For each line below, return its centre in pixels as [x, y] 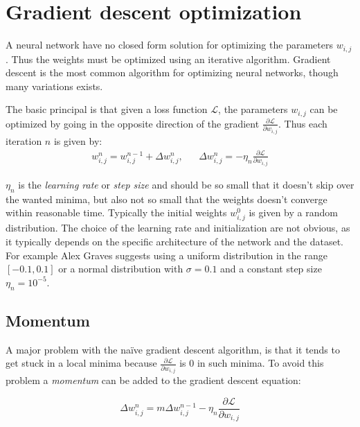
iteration [24, 140]
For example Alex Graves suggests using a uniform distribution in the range [166, 255]
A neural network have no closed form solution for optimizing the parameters [169, 45]
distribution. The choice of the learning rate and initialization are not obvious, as [178, 228]
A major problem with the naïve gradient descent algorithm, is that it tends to [173, 349]
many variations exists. [54, 86]
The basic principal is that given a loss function [107, 109]
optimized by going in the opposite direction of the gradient [133, 123]
